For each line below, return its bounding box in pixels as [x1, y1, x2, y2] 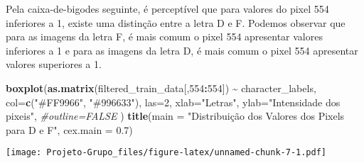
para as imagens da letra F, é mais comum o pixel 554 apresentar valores [6, 29, 323, 44]
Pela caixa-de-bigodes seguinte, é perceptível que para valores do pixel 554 [6, 1, 329, 16]
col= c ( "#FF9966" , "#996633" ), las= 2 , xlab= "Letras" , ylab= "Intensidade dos [6, 94, 341, 109]
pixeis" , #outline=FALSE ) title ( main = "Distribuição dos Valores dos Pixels [6, 108, 345, 123]
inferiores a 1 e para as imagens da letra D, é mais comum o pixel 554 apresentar [6, 43, 358, 57]
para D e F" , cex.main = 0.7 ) [6, 122, 133, 137]
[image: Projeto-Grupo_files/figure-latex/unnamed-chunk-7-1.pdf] [6, 147, 327, 158]
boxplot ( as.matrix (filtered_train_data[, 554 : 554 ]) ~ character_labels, [6, 80, 316, 95]
